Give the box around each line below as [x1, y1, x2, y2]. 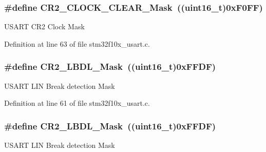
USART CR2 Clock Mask [4, 21, 85, 32]
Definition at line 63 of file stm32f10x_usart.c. [4, 38, 150, 49]
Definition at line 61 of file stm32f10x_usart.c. [4, 98, 150, 108]
